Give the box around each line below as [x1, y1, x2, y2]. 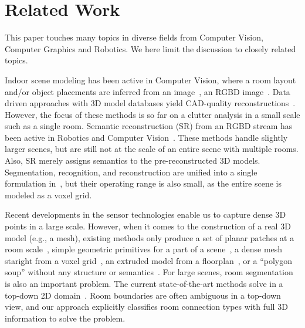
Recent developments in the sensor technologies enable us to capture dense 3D [5, 208, 286, 221]
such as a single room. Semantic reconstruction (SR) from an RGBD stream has [5, 120, 293, 132]
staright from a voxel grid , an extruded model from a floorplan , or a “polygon [5, 254, 293, 266]
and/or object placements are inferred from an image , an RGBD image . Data [5, 85, 290, 97]
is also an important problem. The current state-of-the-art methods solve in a [5, 278, 283, 289]
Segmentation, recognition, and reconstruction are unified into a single [5, 165, 257, 178]
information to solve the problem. [5, 312, 126, 324]
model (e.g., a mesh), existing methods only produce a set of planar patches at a [5, 231, 294, 244]
